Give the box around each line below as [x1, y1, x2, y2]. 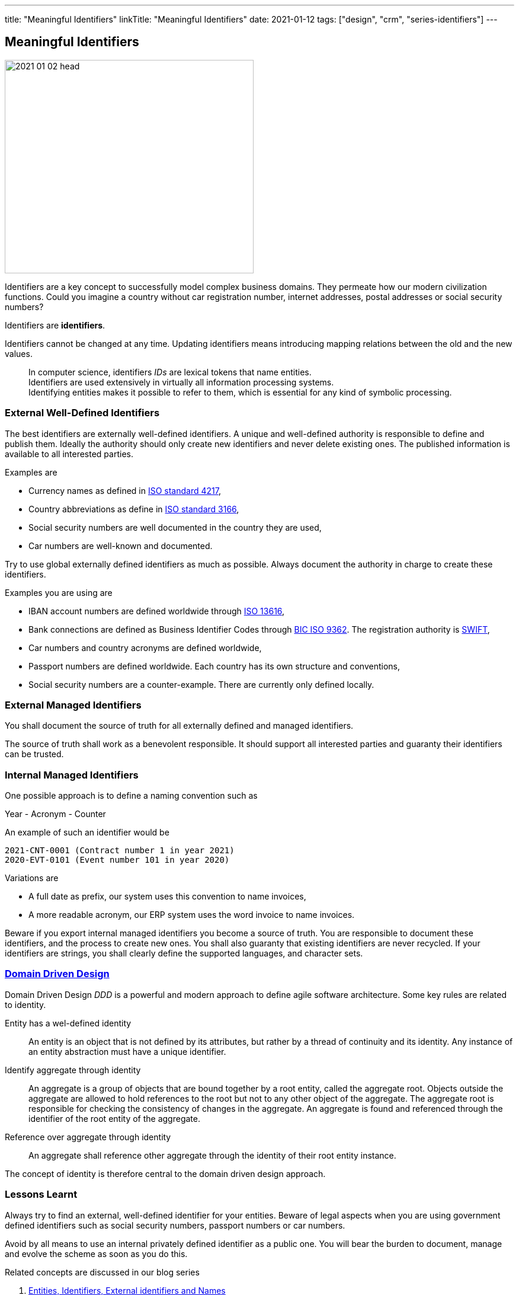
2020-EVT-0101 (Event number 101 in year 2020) [5, 855, 230, 865]
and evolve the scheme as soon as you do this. [5, 1248, 188, 1259]
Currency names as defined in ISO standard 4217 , [28, 485, 221, 496]
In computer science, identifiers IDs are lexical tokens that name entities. [28, 366, 312, 377]
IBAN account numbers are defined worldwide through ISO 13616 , [28, 605, 285, 616]
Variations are [5, 873, 59, 883]
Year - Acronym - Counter [5, 809, 106, 819]
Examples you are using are [5, 587, 113, 598]
